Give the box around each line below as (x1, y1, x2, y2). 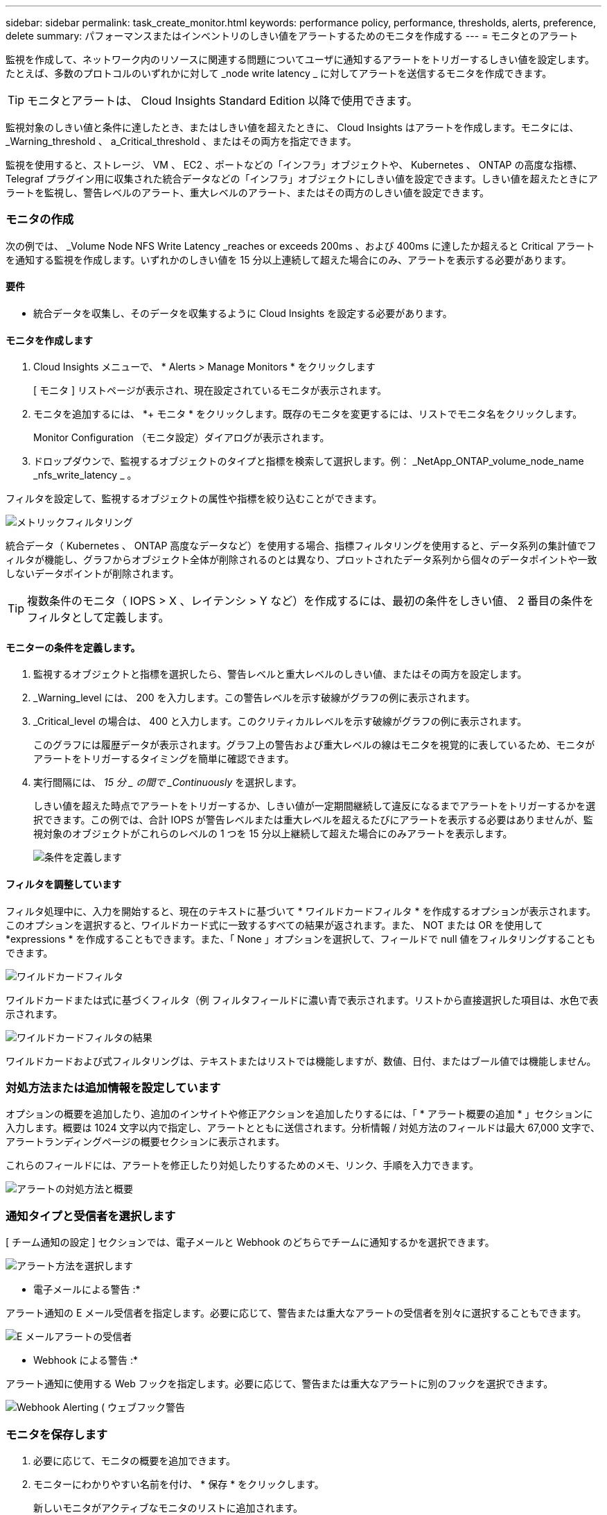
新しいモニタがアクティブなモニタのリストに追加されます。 (33, 1501, 303, 1514)
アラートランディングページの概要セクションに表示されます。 (6, 1136, 285, 1148)
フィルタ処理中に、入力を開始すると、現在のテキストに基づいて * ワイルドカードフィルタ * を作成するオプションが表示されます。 (6, 905, 596, 917)
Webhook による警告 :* (33, 1354, 139, 1367)
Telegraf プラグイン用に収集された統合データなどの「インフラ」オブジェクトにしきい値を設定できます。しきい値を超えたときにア (6, 173, 598, 185)
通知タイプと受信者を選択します (6, 1208, 176, 1223)
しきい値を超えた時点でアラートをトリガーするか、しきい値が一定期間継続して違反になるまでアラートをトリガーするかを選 (33, 800, 596, 812)
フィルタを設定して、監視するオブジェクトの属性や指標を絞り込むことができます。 (6, 493, 382, 505)
